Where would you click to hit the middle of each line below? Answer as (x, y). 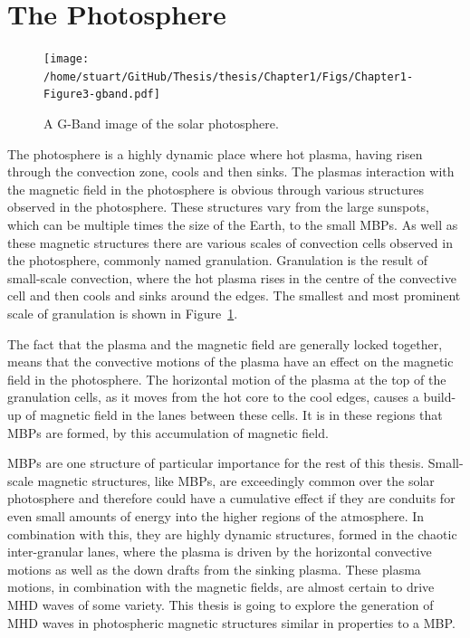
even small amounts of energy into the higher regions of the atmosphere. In (216, 515)
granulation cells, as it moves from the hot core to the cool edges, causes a (213, 397)
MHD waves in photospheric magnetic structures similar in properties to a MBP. (231, 622)
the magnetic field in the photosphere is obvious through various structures (216, 189)
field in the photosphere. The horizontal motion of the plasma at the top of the (227, 379)
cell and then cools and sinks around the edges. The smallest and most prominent (234, 295)
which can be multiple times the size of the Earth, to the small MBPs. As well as (233, 225)
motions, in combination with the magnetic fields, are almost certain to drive (221, 587)
